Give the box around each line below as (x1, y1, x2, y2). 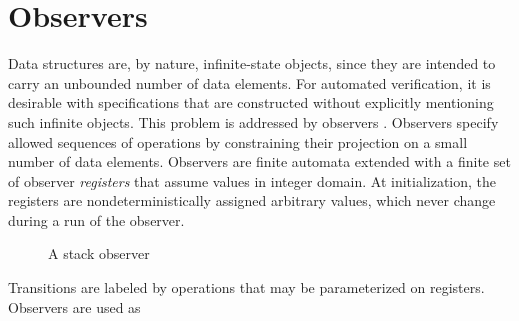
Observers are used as (8, 296, 141, 317)
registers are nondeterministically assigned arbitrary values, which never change (8, 190, 496, 211)
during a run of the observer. (8, 209, 185, 230)
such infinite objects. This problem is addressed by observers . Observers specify (8, 111, 499, 132)
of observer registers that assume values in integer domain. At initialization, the (8, 170, 497, 191)
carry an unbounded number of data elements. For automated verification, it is (8, 72, 491, 93)
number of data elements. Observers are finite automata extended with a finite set (8, 151, 511, 172)
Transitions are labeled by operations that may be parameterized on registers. (8, 277, 485, 298)
